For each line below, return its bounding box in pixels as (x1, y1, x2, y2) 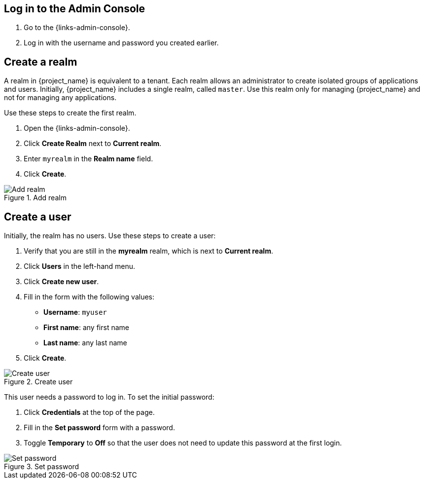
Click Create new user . (24, 277, 99, 286)
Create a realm (4, 55, 77, 68)
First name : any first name (43, 323, 129, 332)
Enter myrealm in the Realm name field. (24, 154, 153, 163)
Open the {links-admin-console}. (24, 124, 130, 133)
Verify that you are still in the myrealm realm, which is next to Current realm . (24, 247, 273, 256)
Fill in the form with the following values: (24, 293, 155, 301)
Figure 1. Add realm (4, 193, 67, 202)
